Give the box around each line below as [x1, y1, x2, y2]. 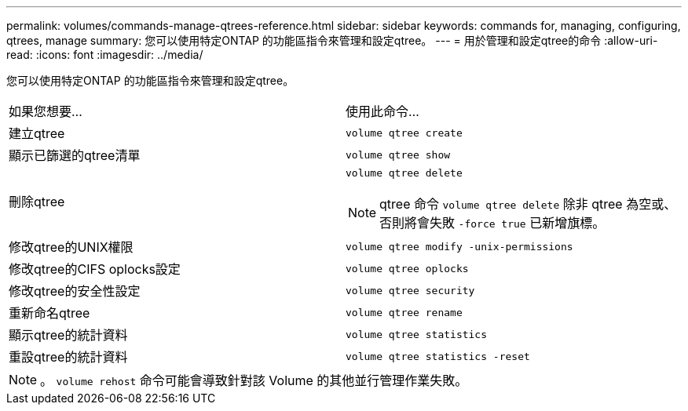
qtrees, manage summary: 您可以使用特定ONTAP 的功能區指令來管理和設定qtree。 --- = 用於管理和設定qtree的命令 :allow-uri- [6, 34, 658, 47]
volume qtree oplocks [346, 262, 469, 275]
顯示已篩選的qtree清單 [9, 147, 141, 163]
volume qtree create [346, 126, 463, 139]
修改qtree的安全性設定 [9, 283, 141, 299]
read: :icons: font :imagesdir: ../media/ [6, 48, 203, 61]
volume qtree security [346, 284, 475, 296]
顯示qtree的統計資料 [9, 327, 128, 343]
